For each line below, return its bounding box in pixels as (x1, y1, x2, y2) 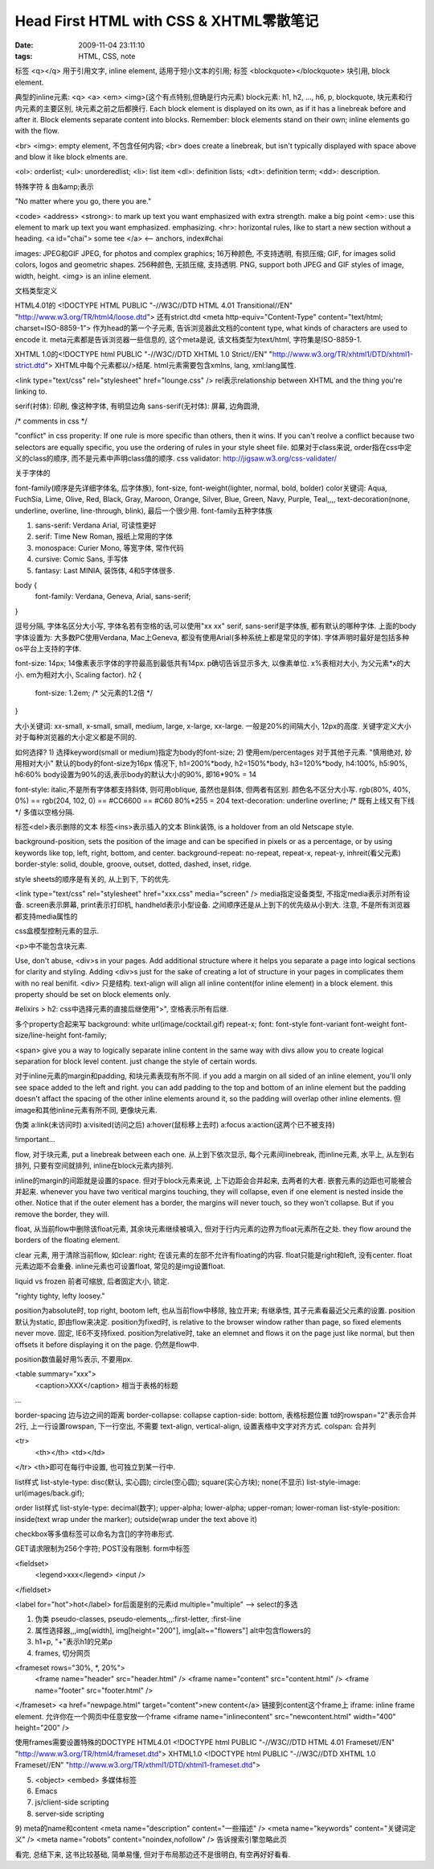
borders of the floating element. (14, 1235, 121, 1245)
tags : (14, 51, 33, 60)
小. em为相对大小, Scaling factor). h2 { (14, 669, 142, 680)
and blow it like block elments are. (14, 152, 128, 162)
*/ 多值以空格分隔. (14, 807, 76, 817)
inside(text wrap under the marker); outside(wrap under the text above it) (14, 1514, 257, 1524)
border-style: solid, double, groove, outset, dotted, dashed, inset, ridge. (14, 859, 252, 869)
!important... (14, 1135, 55, 1144)
